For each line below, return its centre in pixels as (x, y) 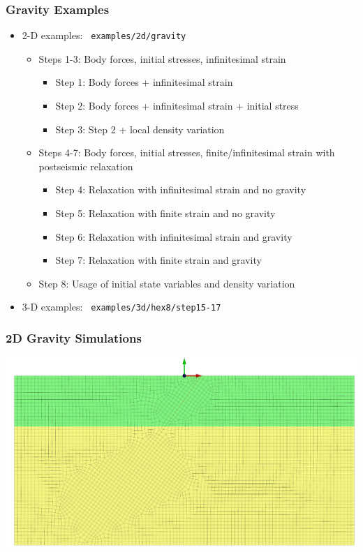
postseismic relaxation (86, 166)
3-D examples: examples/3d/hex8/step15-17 (121, 307)
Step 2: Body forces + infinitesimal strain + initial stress (177, 106)
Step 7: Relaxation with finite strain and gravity (158, 260)
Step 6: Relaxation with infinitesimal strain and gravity (174, 236)
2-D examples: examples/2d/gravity (104, 35)
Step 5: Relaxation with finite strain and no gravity (165, 213)
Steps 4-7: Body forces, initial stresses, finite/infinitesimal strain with (187, 152)
